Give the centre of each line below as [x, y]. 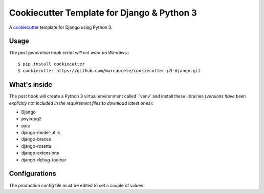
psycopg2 [31, 119]
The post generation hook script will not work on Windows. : [69, 53]
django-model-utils [41, 133]
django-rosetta [36, 146]
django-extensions [40, 153]
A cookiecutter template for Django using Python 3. [61, 27]
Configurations [33, 174]
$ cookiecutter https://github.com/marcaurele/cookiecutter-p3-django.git [109, 71]
